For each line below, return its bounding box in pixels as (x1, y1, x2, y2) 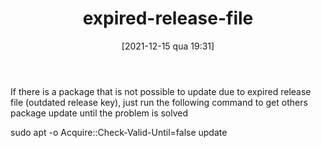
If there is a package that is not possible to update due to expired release (10, 85, 312, 97)
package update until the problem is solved (10, 107, 189, 119)
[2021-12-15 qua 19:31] (121, 40, 215, 52)
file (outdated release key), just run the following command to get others (10, 96, 308, 108)
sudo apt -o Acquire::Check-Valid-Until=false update (10, 126, 228, 138)
